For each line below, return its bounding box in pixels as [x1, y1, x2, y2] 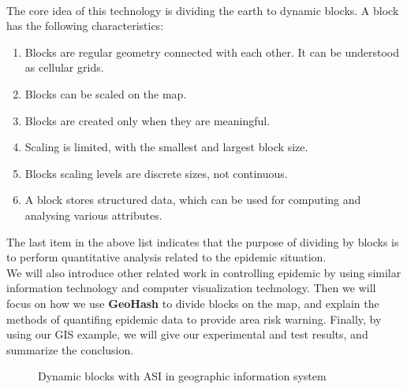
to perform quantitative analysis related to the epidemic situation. [6, 249, 327, 265]
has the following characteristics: [6, 17, 164, 34]
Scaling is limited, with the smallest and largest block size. [24, 139, 308, 155]
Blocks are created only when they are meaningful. [24, 112, 271, 128]
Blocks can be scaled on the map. [24, 85, 187, 102]
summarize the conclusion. [6, 341, 134, 358]
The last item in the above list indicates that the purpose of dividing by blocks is [6, 233, 399, 250]
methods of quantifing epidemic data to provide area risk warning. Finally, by [6, 310, 382, 327]
